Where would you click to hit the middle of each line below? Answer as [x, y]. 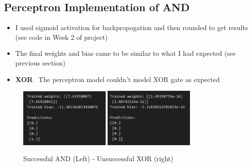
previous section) [40, 62]
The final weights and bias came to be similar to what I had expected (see [126, 53]
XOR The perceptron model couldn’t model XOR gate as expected [118, 79]
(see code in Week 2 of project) [62, 37]
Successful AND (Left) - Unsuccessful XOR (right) [98, 159]
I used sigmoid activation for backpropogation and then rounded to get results [132, 27]
